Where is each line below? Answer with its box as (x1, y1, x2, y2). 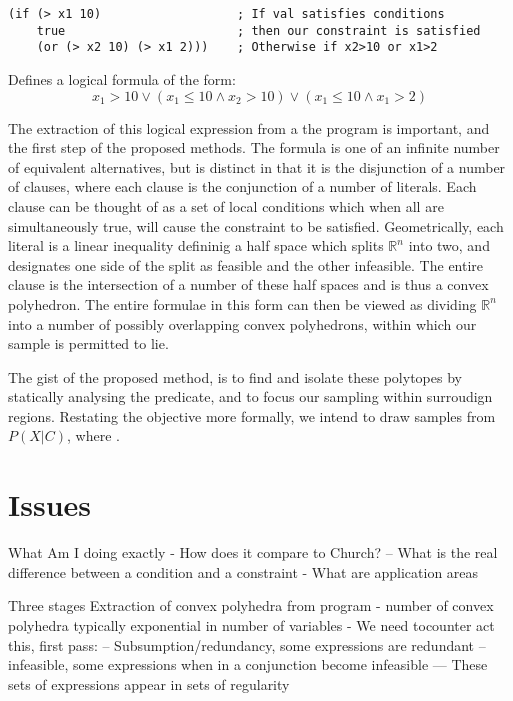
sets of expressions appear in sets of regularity (8, 673, 290, 694)
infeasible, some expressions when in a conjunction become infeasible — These (8, 654, 488, 675)
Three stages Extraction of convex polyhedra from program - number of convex (8, 595, 494, 616)
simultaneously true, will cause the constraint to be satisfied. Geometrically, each (8, 215, 504, 236)
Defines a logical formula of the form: (8, 68, 236, 89)
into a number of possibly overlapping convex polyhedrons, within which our (8, 313, 477, 334)
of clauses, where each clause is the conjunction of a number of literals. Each (8, 176, 477, 197)
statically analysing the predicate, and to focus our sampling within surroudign (8, 386, 493, 407)
